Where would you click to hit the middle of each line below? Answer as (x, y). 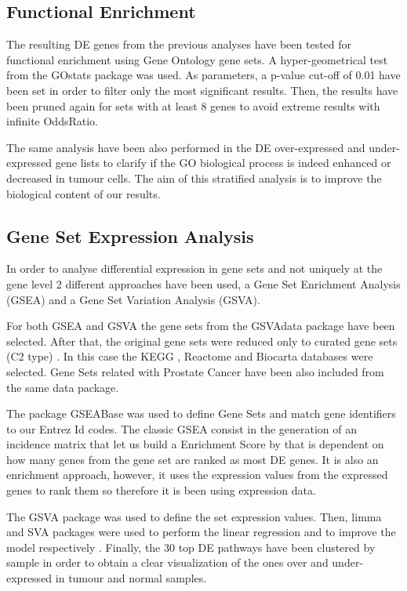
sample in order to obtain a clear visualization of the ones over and (167, 562)
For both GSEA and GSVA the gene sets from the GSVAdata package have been (201, 326)
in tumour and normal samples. (131, 578)
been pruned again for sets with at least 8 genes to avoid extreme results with (193, 105)
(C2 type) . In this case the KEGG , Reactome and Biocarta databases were (190, 356)
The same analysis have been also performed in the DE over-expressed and (186, 147)
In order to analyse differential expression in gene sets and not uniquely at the (194, 268)
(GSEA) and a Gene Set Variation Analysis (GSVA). (133, 299)
